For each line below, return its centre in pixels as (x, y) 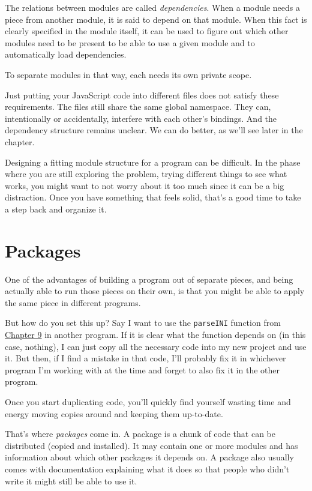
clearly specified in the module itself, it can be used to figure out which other (147, 31)
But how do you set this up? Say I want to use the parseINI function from (143, 323)
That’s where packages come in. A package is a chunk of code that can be (140, 434)
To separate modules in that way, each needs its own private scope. (128, 74)
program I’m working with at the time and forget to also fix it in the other (142, 369)
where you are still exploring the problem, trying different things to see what (146, 174)
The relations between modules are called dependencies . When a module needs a (152, 7)
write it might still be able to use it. (71, 480)
